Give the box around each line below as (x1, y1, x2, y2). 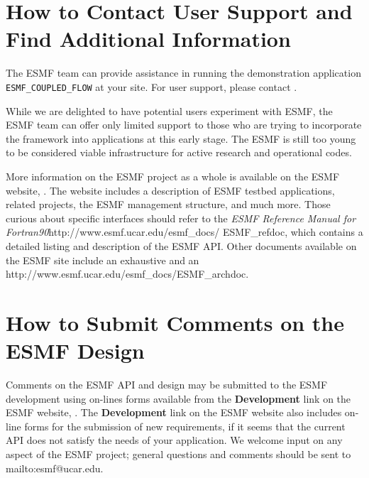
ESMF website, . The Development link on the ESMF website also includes (6, 405, 342, 420)
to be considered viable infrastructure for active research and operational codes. (6, 145, 352, 160)
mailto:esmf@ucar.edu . (6, 460, 104, 475)
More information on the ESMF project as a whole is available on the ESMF (6, 168, 340, 183)
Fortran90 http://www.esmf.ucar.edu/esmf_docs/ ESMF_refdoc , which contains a (6, 224, 363, 239)
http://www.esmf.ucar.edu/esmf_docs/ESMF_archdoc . (6, 266, 249, 281)
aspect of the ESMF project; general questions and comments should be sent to (6, 446, 351, 461)
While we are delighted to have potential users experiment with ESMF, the (6, 103, 333, 118)
